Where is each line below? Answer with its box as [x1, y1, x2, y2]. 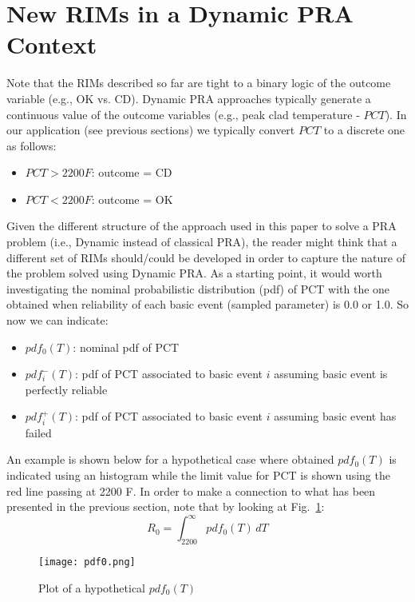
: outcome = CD [91, 164, 172, 181]
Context [6, 28, 97, 61]
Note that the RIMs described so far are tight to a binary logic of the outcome [6, 74, 391, 91]
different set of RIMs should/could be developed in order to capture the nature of [6, 249, 405, 265]
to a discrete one [323, 122, 405, 138]
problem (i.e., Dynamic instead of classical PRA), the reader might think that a [6, 233, 397, 250]
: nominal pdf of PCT [73, 338, 180, 355]
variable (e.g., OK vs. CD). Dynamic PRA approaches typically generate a [6, 90, 371, 106]
